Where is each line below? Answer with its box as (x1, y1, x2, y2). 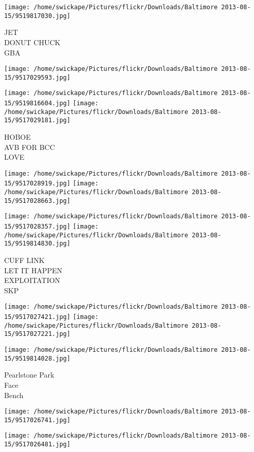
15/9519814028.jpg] (4, 354, 70, 362)
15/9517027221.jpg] (4, 330, 70, 338)
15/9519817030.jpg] (4, 12, 70, 20)
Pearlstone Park (4, 369, 55, 380)
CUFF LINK (4, 255, 45, 266)
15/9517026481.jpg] (4, 441, 70, 448)
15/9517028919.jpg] (4, 180, 70, 187)
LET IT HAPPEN (4, 265, 62, 275)
